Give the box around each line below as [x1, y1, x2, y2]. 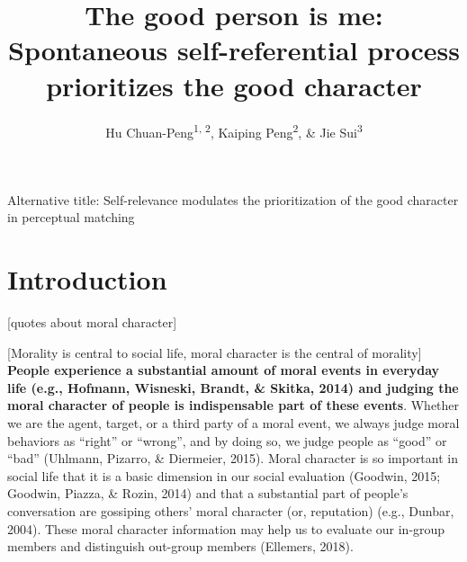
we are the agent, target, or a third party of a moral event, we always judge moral [7, 414, 460, 433]
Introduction [7, 261, 167, 298]
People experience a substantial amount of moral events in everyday [7, 361, 440, 379]
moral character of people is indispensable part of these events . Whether [7, 396, 460, 415]
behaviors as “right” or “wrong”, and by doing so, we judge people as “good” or [7, 431, 447, 450]
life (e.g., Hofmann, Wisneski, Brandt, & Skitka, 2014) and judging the [7, 378, 459, 397]
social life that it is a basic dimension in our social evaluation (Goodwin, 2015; [7, 466, 441, 485]
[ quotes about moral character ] [7, 313, 177, 332]
